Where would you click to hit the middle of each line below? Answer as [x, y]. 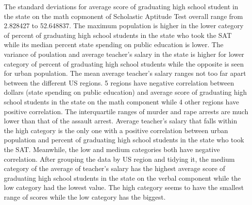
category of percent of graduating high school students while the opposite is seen [124, 63]
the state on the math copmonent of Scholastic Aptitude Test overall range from [124, 16]
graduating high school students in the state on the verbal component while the [122, 178]
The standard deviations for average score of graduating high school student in [121, 6]
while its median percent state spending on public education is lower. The [114, 44]
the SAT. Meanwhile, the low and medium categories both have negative [112, 149]
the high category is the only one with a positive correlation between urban [116, 130]
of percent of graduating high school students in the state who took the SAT [118, 35]
